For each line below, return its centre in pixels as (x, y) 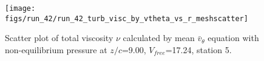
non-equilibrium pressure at (56, 49)
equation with (233, 38)
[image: (20, 8)
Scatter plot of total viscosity (59, 38)
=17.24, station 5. (198, 49)
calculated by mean (159, 38)
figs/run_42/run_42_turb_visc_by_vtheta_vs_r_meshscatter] (127, 18)
